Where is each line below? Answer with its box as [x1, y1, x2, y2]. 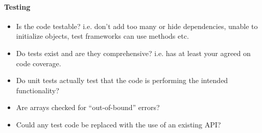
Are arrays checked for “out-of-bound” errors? [16, 102, 160, 113]
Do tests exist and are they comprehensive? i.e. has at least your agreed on [16, 47, 251, 58]
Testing [4, 1, 31, 12]
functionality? [16, 85, 59, 95]
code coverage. [16, 58, 61, 68]
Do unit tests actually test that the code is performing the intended [16, 75, 228, 86]
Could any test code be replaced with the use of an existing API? [16, 119, 221, 129]
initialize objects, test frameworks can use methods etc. [16, 31, 189, 41]
